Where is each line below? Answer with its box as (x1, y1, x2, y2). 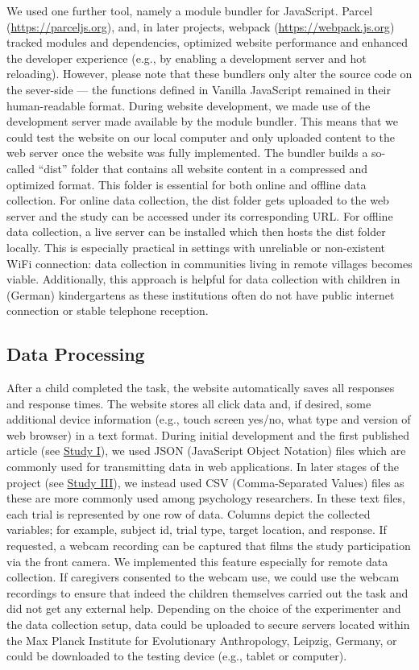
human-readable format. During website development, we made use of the (6, 97, 371, 114)
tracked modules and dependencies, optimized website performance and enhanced (6, 34, 409, 51)
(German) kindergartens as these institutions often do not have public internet (6, 286, 395, 303)
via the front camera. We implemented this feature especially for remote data (6, 552, 388, 569)
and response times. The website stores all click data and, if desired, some (6, 395, 371, 412)
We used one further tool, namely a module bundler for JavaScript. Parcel (6, 2, 373, 19)
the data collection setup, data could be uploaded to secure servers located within (6, 615, 410, 632)
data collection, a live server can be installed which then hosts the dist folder (6, 223, 386, 240)
